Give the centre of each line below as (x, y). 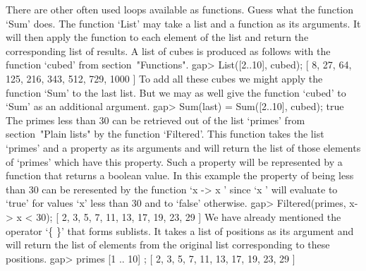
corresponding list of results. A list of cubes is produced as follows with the (168, 50)
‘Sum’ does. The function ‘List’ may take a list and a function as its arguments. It (183, 23)
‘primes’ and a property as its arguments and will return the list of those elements (183, 147)
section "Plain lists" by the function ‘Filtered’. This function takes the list (165, 134)
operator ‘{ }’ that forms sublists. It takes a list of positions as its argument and (180, 230)
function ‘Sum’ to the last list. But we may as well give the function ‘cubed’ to (176, 92)
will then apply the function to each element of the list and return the (157, 37)
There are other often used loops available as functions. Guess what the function (180, 9)
